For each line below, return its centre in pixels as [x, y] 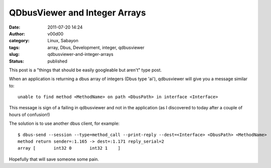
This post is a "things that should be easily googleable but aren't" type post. [85, 70]
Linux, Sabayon [63, 41]
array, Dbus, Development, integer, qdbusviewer [96, 47]
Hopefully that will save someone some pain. [54, 159]
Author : [17, 34]
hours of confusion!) [29, 115]
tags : [14, 47]
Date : [15, 27]
